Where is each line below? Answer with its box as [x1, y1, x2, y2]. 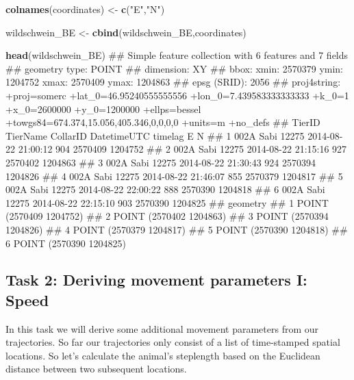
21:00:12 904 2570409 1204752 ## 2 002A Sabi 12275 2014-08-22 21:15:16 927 [18, 142, 347, 156]
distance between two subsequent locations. [5, 362, 187, 376]
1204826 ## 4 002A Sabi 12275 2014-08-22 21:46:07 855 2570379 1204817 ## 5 [5, 168, 343, 183]
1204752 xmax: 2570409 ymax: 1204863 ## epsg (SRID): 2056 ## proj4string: [5, 75, 341, 89]
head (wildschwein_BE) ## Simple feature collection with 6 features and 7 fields [5, 48, 349, 62]
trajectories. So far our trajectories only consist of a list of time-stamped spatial [5, 335, 340, 349]
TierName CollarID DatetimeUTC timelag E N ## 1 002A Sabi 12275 [5, 128, 305, 142]
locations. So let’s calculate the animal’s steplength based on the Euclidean [5, 348, 320, 362]
